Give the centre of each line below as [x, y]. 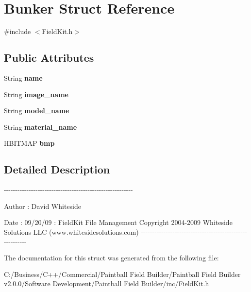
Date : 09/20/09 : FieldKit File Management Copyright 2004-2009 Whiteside [118, 222]
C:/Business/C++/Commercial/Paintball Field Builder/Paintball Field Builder [122, 274]
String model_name [37, 111]
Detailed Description [57, 169]
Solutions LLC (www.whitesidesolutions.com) [71, 232]
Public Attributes [49, 58]
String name [23, 77]
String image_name [36, 94]
